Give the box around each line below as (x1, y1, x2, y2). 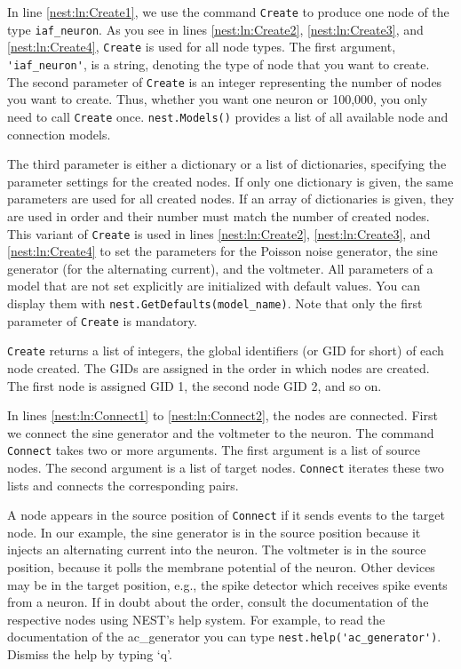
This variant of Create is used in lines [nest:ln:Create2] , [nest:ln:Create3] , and (7, 224, 431, 243)
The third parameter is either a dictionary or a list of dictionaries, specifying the (7, 155, 447, 173)
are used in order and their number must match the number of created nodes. (7, 206, 430, 225)
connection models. (7, 124, 111, 143)
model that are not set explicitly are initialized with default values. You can (7, 276, 420, 295)
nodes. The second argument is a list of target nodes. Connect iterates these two (7, 458, 444, 476)
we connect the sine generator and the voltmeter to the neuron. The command (7, 423, 434, 442)
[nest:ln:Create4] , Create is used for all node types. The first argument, (7, 37, 396, 56)
